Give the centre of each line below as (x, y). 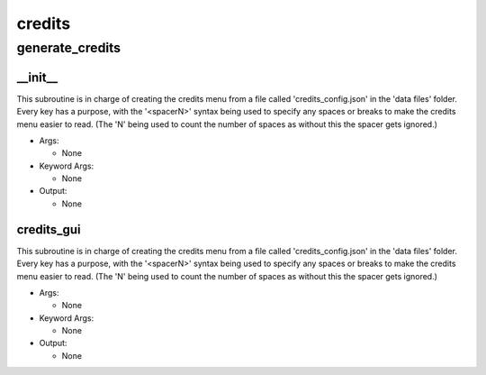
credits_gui (49, 229)
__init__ (37, 77)
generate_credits (69, 48)
